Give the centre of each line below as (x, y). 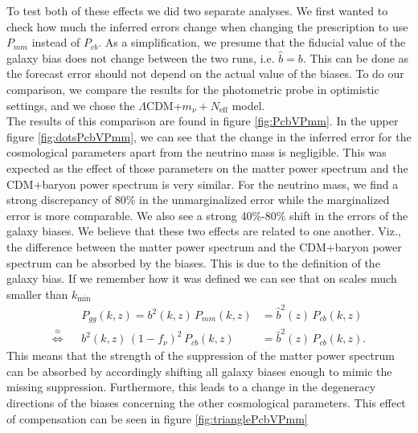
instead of (56, 42)
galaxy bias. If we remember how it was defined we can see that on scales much (202, 278)
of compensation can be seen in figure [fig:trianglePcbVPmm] (157, 418)
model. (248, 105)
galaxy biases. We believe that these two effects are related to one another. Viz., (204, 231)
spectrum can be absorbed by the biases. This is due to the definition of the (193, 262)
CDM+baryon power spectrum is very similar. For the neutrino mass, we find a (203, 184)
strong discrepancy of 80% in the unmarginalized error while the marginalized (198, 200)
